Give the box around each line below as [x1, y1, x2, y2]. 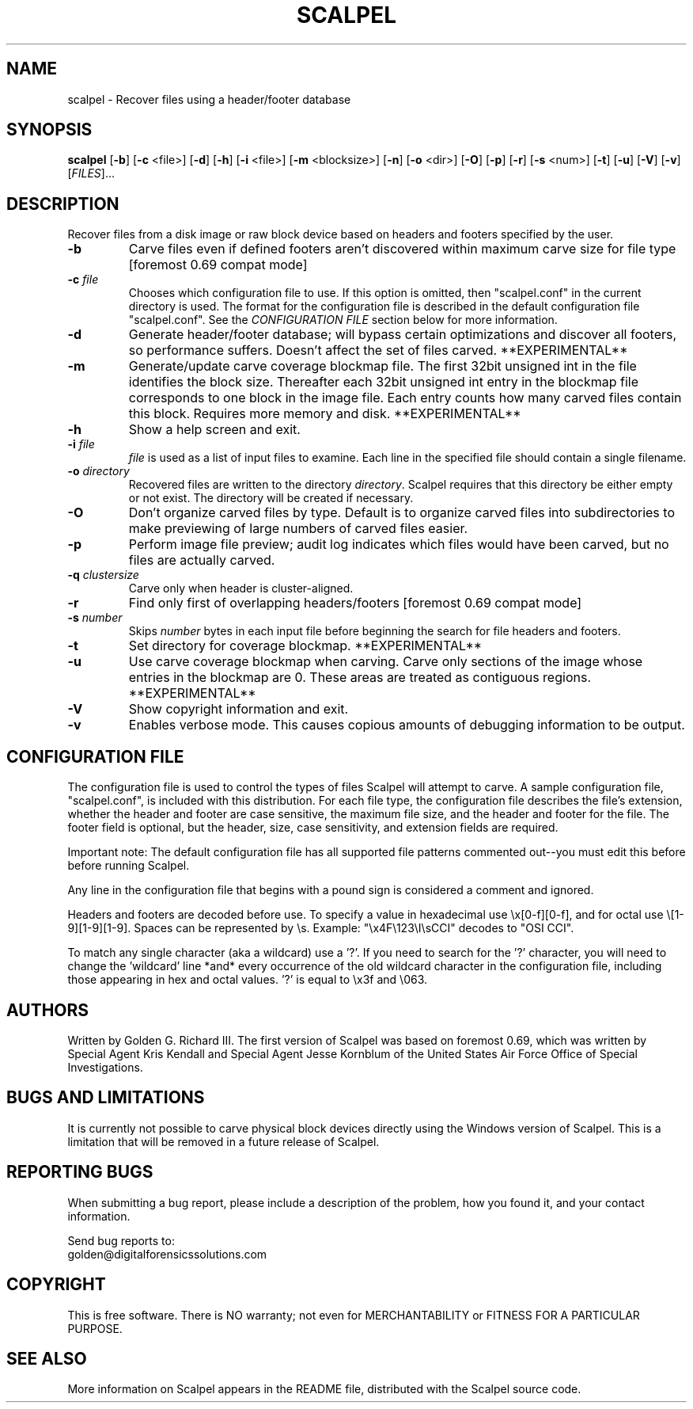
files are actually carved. [128, 552, 275, 569]
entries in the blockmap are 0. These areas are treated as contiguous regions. [128, 669, 591, 686]
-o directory [67, 464, 130, 478]
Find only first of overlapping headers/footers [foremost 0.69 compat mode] [128, 595, 582, 611]
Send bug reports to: [67, 1233, 175, 1247]
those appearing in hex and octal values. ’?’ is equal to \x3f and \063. [67, 973, 428, 987]
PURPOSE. [67, 1321, 123, 1335]
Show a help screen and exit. [128, 421, 301, 438]
